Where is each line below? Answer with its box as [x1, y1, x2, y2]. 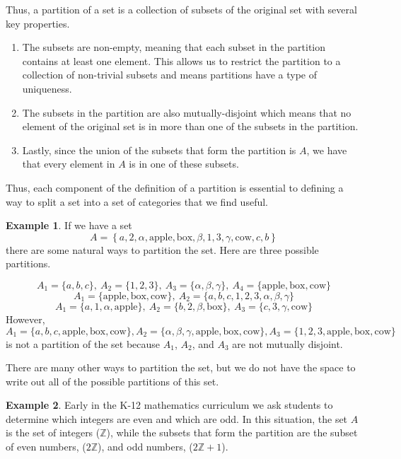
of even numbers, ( [6, 439, 86, 454]
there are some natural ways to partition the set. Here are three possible [6, 242, 319, 257]
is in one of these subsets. [129, 156, 239, 171]
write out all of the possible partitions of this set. [6, 373, 219, 388]
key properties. [6, 16, 70, 30]
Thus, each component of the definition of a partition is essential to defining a [6, 180, 344, 194]
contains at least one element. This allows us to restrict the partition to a [22, 53, 341, 68]
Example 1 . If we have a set [6, 218, 132, 233]
